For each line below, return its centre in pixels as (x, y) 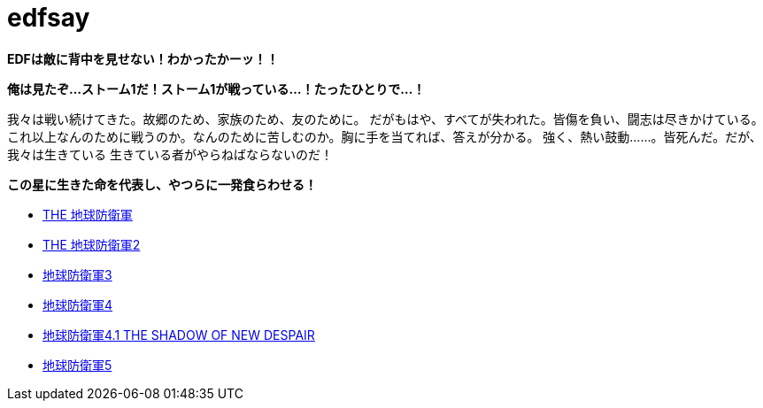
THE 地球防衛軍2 (92, 244)
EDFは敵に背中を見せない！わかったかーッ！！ (143, 58)
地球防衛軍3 (77, 274)
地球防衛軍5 (77, 365)
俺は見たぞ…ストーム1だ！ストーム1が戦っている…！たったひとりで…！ (216, 89)
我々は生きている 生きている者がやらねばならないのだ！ (170, 154)
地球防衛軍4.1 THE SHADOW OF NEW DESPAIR (179, 335)
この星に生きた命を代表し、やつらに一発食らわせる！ (162, 184)
